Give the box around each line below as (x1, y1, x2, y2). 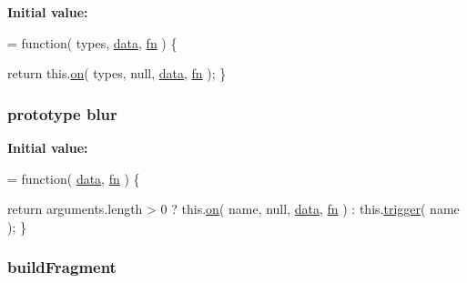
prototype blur (7, 102, 117, 125)
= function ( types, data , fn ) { (7, 33, 178, 52)
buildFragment (7, 256, 117, 278)
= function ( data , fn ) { (7, 168, 140, 187)
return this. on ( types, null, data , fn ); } (7, 64, 227, 83)
